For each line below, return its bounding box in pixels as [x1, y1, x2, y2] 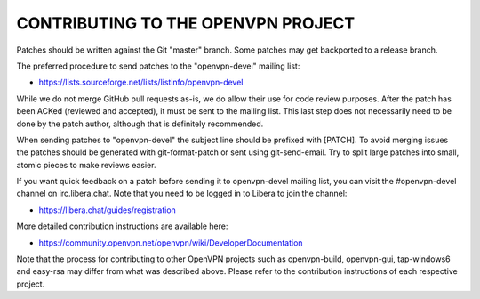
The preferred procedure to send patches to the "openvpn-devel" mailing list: [16, 61, 300, 71]
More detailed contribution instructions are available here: [16, 221, 228, 231]
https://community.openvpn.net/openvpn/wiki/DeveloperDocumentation [38, 237, 303, 248]
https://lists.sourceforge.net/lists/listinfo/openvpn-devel [38, 77, 244, 88]
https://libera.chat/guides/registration [38, 205, 177, 215]
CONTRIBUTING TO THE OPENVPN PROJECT [16, 13, 356, 33]
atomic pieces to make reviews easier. [16, 159, 156, 170]
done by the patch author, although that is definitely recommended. [16, 118, 264, 129]
